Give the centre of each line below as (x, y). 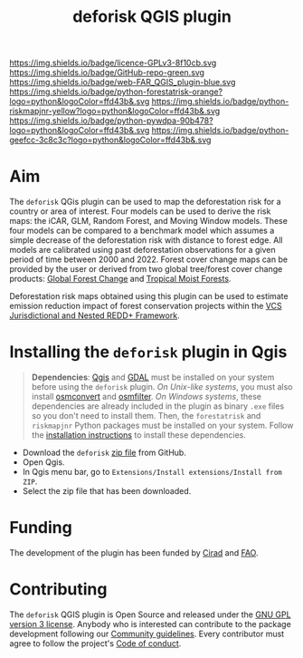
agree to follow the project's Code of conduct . (95, 643)
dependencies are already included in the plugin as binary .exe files (158, 406)
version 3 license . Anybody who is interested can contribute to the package (150, 624)
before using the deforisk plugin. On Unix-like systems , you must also (162, 387)
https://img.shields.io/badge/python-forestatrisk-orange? (116, 92)
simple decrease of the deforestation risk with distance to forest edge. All (146, 240)
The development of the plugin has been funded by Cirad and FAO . (134, 553)
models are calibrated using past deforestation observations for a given (142, 250)
